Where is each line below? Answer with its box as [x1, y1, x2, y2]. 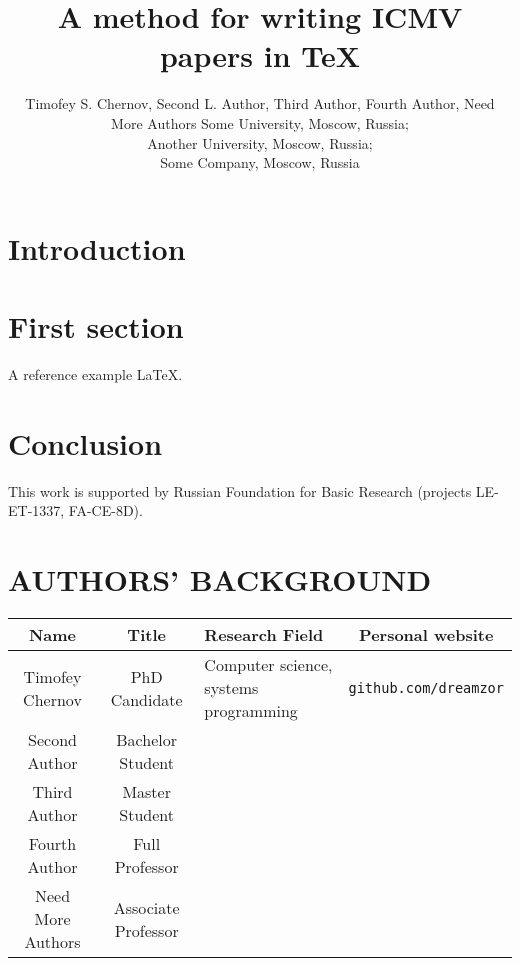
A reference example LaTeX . [8, 364, 183, 384]
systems [204, 676, 259, 700]
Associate [113, 895, 180, 919]
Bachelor [116, 728, 178, 752]
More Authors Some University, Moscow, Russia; [111, 112, 409, 133]
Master [122, 780, 171, 804]
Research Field [204, 623, 324, 647]
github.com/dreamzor [348, 679, 504, 696]
